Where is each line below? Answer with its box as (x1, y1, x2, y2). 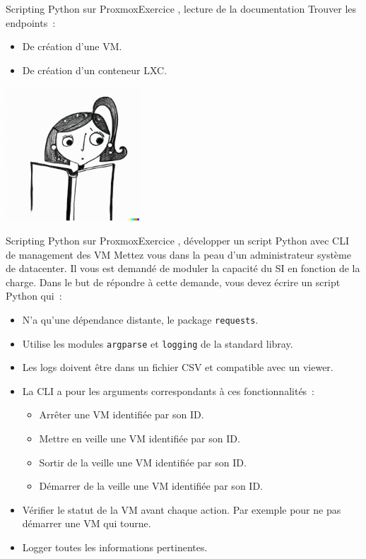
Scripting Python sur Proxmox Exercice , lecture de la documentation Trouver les (6, 1, 357, 16)
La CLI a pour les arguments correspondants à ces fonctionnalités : (22, 383, 315, 398)
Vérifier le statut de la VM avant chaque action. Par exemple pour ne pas (22, 502, 341, 517)
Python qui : (6, 288, 62, 303)
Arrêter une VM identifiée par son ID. (39, 407, 204, 422)
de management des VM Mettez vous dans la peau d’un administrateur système (6, 247, 351, 261)
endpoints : (6, 15, 56, 30)
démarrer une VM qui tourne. (22, 516, 151, 531)
